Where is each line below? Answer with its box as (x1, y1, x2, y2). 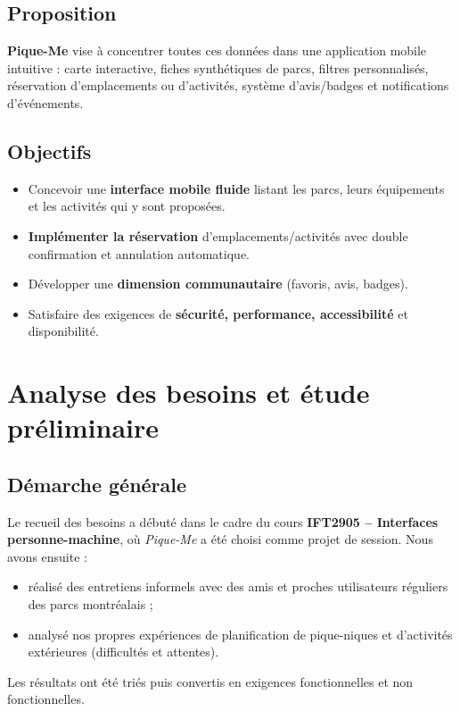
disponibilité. (28, 322, 99, 340)
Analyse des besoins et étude (7, 374, 370, 411)
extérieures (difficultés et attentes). (28, 642, 219, 661)
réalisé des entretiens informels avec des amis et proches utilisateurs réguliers (28, 577, 448, 596)
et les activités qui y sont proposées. (28, 197, 226, 215)
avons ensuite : (7, 547, 87, 565)
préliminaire (7, 409, 160, 446)
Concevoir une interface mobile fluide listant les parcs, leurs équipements (28, 179, 445, 197)
